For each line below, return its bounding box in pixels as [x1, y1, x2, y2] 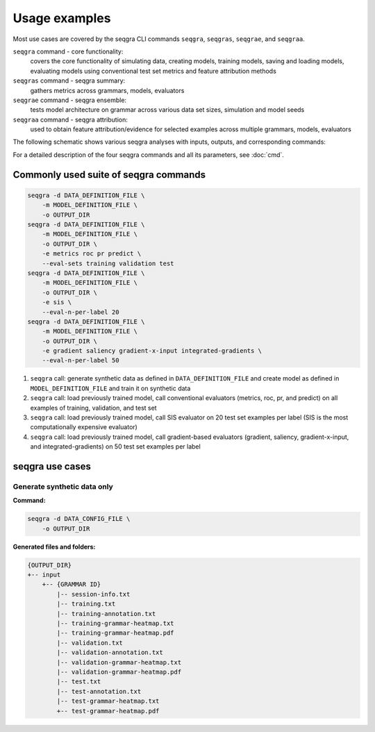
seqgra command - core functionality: [12, 47, 124, 56]
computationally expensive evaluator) [30, 423, 138, 431]
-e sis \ [42, 299, 72, 306]
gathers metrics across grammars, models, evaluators [30, 86, 185, 94]
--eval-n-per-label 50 [42, 356, 119, 365]
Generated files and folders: [12, 542, 96, 551]
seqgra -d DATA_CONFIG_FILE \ [27, 515, 131, 523]
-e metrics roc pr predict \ [42, 250, 142, 258]
